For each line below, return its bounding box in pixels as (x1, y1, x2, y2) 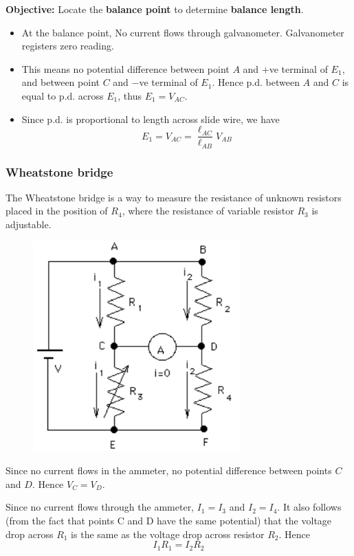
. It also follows (277, 500, 342, 514)
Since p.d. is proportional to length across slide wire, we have (21, 111, 280, 126)
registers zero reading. (21, 38, 114, 53)
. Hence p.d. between (212, 75, 300, 89)
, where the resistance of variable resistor (122, 203, 294, 218)
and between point (21, 75, 100, 89)
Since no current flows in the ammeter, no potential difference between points (5, 463, 332, 478)
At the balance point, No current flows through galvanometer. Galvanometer (21, 25, 344, 39)
